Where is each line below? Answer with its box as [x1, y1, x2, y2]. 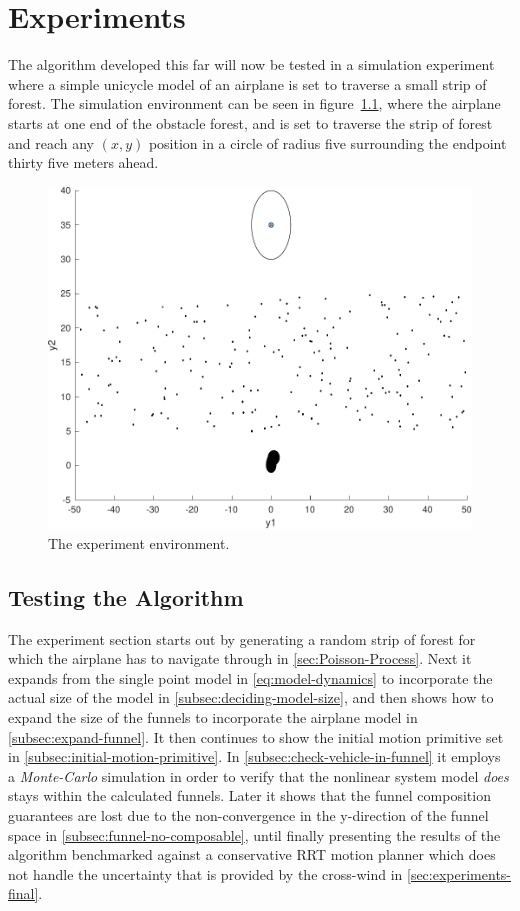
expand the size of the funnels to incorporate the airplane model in [8, 706, 418, 727]
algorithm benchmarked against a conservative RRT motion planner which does [8, 844, 496, 865]
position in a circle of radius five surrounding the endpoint [148, 132, 507, 153]
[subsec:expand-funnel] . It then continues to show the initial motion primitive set [8, 726, 504, 747]
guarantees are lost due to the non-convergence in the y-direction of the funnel [8, 804, 489, 825]
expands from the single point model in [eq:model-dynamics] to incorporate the [8, 667, 493, 688]
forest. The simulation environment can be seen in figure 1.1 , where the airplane [8, 93, 501, 114]
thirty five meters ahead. [8, 152, 159, 173]
